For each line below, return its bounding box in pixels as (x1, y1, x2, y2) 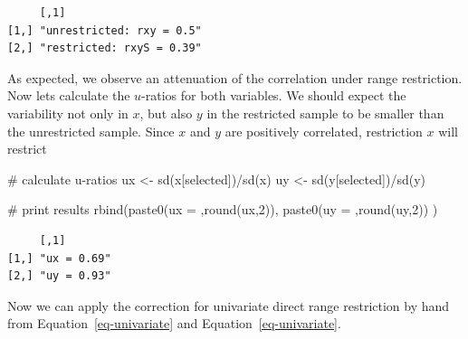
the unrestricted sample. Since (7, 121, 175, 140)
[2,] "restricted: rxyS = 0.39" (7, 42, 202, 55)
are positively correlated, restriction (224, 121, 423, 140)
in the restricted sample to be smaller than (206, 103, 444, 122)
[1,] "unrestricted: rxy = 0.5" (7, 24, 202, 37)
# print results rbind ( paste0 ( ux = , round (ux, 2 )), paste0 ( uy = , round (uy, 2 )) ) (7, 200, 438, 219)
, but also (139, 103, 193, 122)
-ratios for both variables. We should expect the (141, 86, 406, 105)
